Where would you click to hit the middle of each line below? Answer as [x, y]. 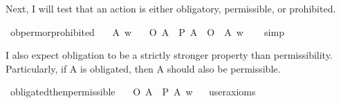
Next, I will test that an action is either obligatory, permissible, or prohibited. [171, 8]
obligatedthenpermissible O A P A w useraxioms [133, 92]
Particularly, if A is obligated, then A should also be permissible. [143, 68]
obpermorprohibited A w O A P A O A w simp [147, 31]
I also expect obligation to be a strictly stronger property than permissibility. [169, 55]
